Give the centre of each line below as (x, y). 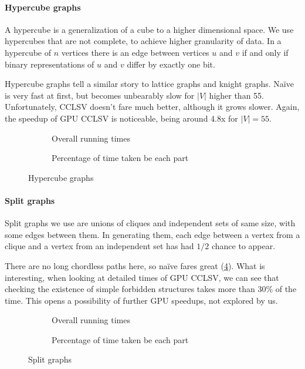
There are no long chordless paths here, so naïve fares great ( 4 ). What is (135, 265)
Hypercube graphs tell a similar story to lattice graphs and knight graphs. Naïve (149, 84)
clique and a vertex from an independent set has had (99, 246)
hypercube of (28, 52)
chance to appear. (243, 246)
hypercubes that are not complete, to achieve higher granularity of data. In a (143, 41)
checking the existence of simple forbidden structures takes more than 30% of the (151, 289)
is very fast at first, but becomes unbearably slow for (100, 95)
